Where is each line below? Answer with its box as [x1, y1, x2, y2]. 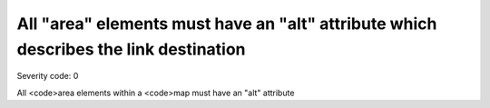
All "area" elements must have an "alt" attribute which [16, 14, 437, 34]
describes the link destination [16, 39, 246, 59]
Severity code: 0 [16, 71, 79, 82]
